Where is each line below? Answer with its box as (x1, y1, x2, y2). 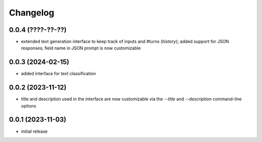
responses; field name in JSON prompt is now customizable (21, 45, 141, 51)
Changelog (9, 7, 54, 18)
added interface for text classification (21, 71, 97, 77)
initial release (21, 128, 48, 134)
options (21, 103, 36, 109)
